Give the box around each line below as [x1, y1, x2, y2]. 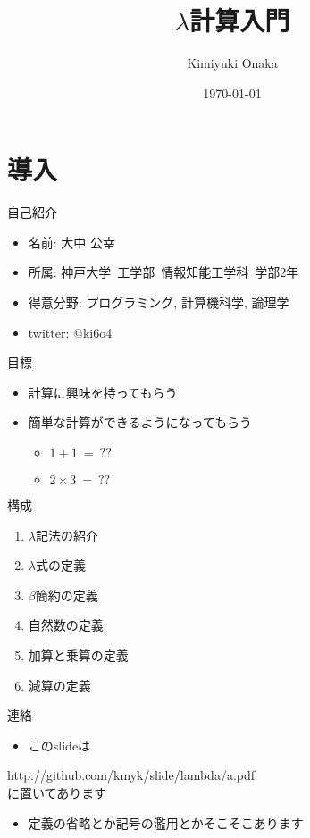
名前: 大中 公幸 [28, 232, 116, 251]
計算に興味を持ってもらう [28, 382, 178, 401]
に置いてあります [7, 783, 107, 801]
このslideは [28, 735, 91, 754]
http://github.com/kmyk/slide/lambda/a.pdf [7, 766, 256, 784]
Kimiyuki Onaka [187, 54, 278, 72]
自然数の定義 [28, 616, 104, 634]
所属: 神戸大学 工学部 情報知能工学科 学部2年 [28, 263, 299, 281]
